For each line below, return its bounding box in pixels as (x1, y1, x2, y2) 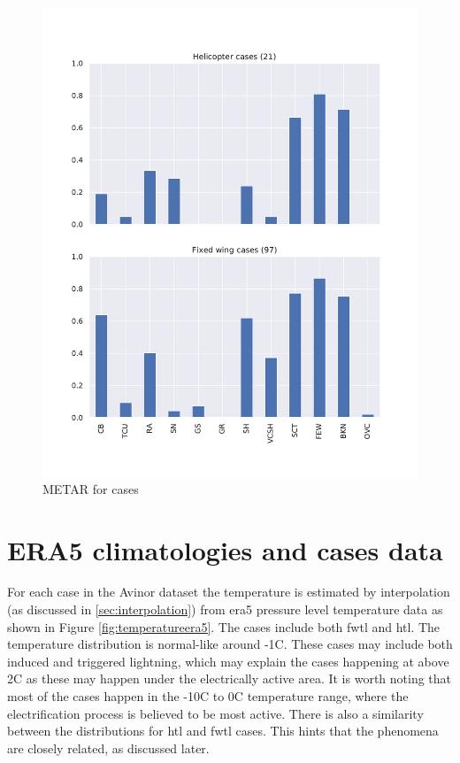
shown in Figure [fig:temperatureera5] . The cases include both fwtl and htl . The (7, 617, 441, 636)
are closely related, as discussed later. (7, 738, 210, 757)
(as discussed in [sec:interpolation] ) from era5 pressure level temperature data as (7, 600, 443, 619)
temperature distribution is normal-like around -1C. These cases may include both (7, 635, 453, 653)
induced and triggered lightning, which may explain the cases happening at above (7, 651, 449, 670)
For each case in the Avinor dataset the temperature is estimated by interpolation (7, 582, 450, 601)
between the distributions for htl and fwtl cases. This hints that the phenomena (7, 721, 439, 740)
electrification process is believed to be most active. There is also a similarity (7, 704, 424, 722)
